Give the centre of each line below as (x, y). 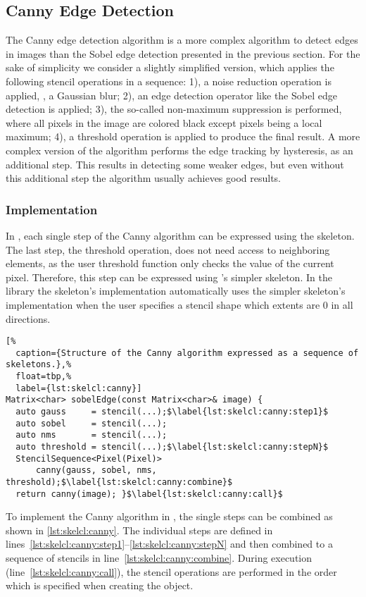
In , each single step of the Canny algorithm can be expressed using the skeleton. (180, 235)
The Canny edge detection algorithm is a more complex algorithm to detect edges (182, 40)
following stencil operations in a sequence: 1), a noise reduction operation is (169, 81)
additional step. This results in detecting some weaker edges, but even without (175, 164)
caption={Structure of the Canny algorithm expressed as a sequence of (187, 353)
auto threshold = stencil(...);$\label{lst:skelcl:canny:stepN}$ (172, 447)
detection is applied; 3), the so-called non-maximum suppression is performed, (174, 109)
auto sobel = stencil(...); (91, 423)
